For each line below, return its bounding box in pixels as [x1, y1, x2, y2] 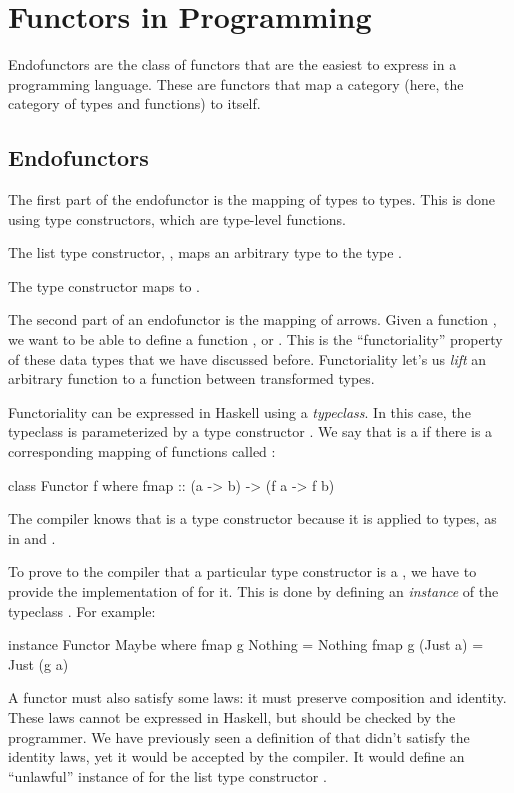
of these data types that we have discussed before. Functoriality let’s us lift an [8, 348, 487, 369]
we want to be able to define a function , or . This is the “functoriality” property [8, 329, 503, 350]
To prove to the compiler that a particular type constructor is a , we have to [8, 561, 477, 582]
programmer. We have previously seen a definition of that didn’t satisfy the [8, 726, 470, 747]
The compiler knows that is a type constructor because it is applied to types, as [8, 508, 497, 529]
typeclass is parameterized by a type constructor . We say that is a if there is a [8, 421, 493, 442]
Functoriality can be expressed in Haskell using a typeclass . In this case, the [8, 401, 471, 422]
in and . [8, 527, 56, 548]
